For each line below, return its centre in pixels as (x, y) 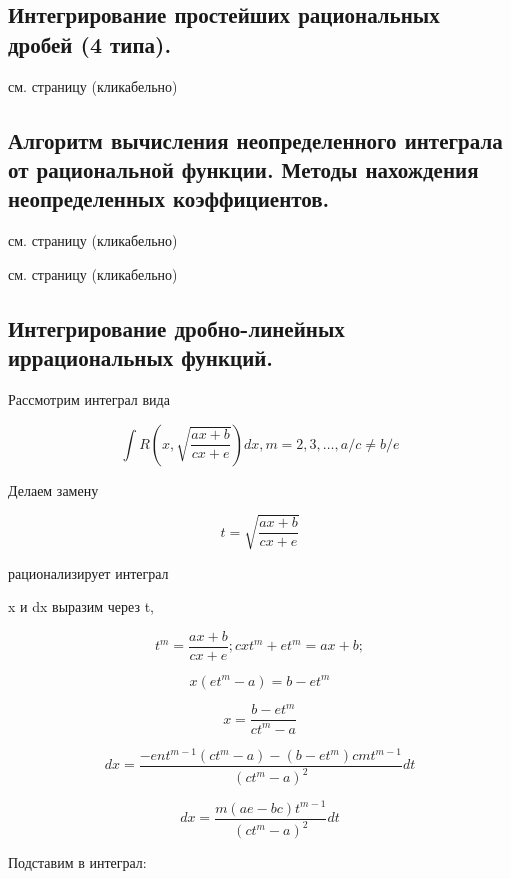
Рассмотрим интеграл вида (89, 398)
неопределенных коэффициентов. (169, 198)
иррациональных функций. (141, 357)
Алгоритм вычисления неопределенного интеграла (255, 139)
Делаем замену (53, 489)
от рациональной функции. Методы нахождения (243, 168)
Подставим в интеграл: (77, 862)
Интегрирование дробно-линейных (176, 327)
